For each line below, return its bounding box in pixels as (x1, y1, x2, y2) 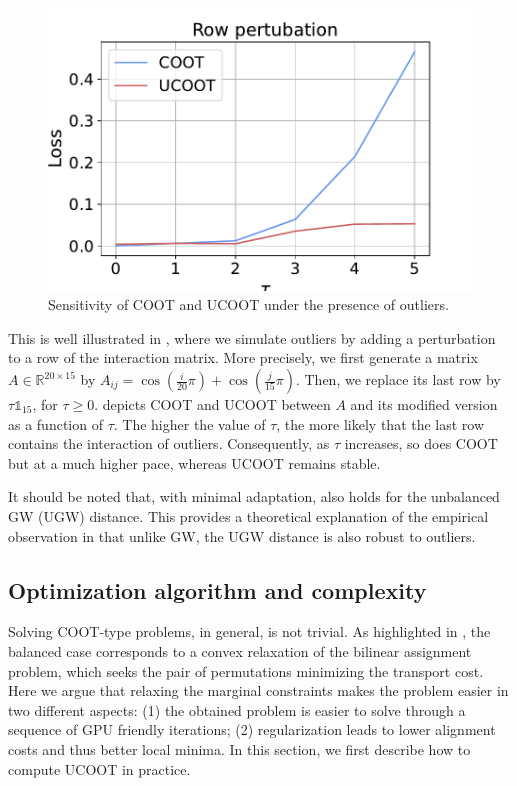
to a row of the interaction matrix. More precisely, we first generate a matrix (8, 347, 478, 368)
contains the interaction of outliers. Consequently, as (8, 433, 330, 454)
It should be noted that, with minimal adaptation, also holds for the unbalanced (8, 486, 500, 507)
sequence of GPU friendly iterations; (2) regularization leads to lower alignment (8, 719, 496, 740)
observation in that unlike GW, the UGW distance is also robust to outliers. (8, 525, 476, 546)
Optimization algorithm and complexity (8, 574, 427, 605)
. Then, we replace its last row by (295, 369, 501, 390)
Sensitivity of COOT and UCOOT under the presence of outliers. (48, 294, 449, 315)
